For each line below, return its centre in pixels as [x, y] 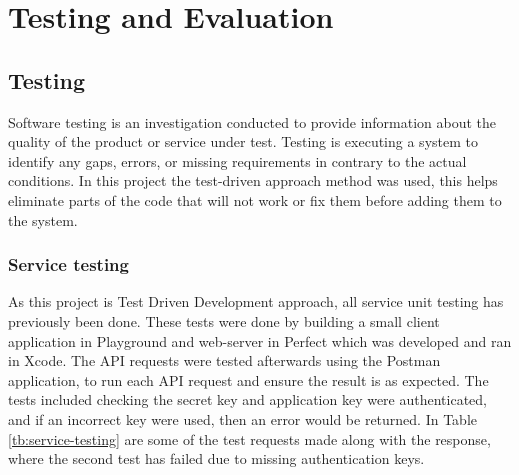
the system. [43, 219]
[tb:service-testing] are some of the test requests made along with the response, [249, 438]
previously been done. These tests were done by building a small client [224, 320]
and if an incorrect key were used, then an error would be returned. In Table [243, 418]
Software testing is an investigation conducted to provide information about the [252, 121]
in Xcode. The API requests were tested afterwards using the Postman [224, 360]
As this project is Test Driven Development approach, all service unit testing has [256, 301]
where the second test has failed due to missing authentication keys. [216, 458]
